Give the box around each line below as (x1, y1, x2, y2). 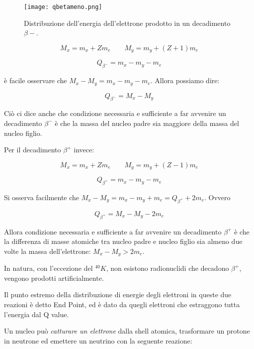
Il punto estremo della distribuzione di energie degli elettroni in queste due (4, 289, 232, 300)
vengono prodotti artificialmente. (4, 272, 104, 283)
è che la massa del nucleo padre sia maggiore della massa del (55, 117, 239, 128)
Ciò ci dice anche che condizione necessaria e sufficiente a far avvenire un (4, 108, 226, 118)
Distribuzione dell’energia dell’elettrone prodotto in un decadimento (24, 17, 231, 28)
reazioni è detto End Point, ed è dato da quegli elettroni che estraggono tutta (4, 299, 240, 309)
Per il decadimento (4, 144, 61, 155)
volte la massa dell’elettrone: (4, 245, 91, 256)
